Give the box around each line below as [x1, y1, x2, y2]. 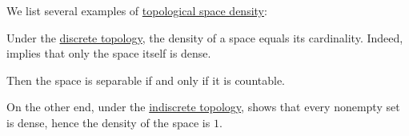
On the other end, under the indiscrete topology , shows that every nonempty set [6, 98, 400, 115]
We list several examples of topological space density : [6, 2, 267, 18]
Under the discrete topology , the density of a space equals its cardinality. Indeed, [6, 29, 403, 46]
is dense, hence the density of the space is [6, 114, 211, 130]
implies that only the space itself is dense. [6, 45, 211, 62]
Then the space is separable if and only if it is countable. [6, 71, 286, 88]
